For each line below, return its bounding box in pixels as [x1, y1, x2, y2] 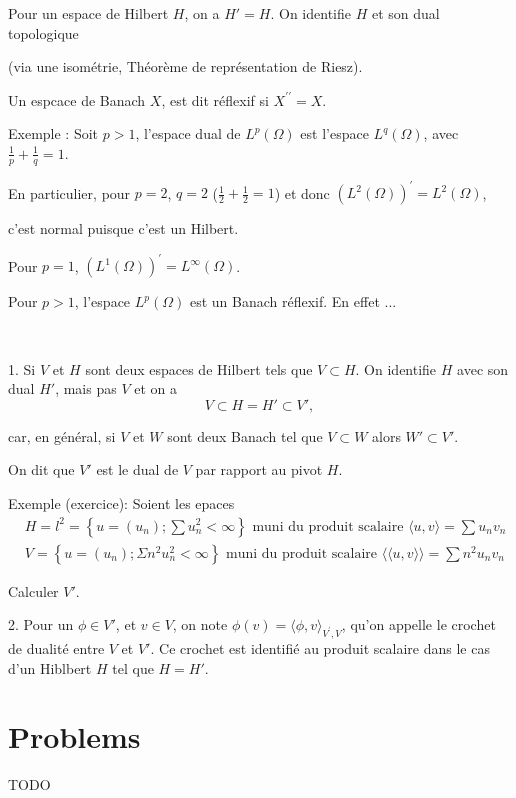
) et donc [274, 182, 330, 203]
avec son [457, 358, 509, 379]
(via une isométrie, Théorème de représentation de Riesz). [8, 56, 363, 77]
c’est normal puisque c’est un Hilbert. [8, 218, 239, 239]
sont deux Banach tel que [167, 425, 323, 446]
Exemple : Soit [8, 123, 99, 144]
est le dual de [96, 459, 179, 480]
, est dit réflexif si [161, 89, 269, 110]
